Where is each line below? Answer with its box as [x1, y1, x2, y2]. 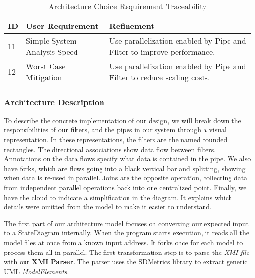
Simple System [26, 34, 76, 46]
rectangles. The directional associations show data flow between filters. [4, 144, 216, 154]
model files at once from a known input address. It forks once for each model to [4, 237, 243, 247]
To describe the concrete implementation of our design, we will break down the [4, 115, 241, 125]
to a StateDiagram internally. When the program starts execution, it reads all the [4, 227, 250, 238]
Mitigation [26, 71, 62, 83]
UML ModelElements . [4, 266, 69, 276]
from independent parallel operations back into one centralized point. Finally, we [4, 182, 247, 192]
